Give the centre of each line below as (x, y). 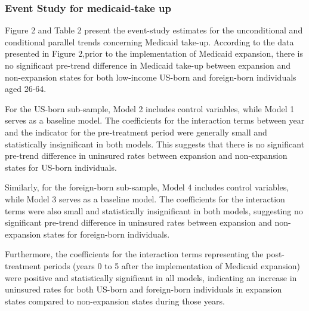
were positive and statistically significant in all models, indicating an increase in (151, 277)
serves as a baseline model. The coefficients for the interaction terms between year (155, 120)
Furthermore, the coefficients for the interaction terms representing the (134, 254)
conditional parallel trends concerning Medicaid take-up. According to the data (149, 41)
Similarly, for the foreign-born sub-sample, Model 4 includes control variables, (147, 187)
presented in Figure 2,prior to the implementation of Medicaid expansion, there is (154, 53)
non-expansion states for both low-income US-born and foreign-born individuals (151, 77)
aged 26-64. (26, 89)
